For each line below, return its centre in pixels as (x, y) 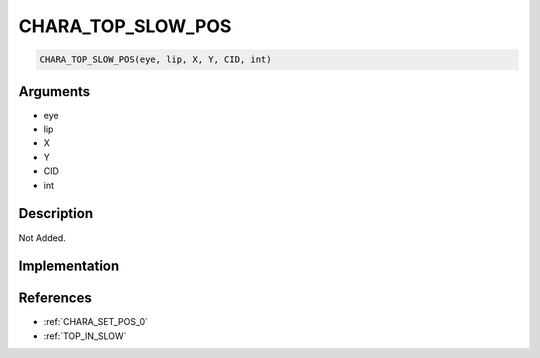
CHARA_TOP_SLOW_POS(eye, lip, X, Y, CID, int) (155, 59)
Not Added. (42, 237)
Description (56, 213)
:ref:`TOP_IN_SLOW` (85, 336)
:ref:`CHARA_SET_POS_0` (96, 322)
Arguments (54, 91)
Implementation (69, 266)
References (55, 298)
